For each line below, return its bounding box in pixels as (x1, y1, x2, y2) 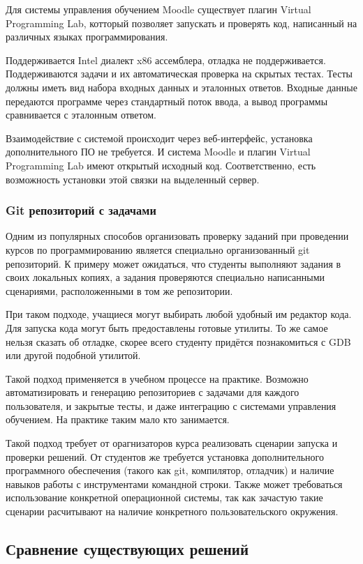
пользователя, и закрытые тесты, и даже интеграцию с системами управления (6, 398, 336, 413)
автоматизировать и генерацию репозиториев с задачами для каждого (6, 385, 299, 399)
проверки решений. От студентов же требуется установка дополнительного (6, 449, 324, 464)
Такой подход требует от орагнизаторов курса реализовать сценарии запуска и (6, 436, 338, 450)
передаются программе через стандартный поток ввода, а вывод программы (6, 93, 328, 108)
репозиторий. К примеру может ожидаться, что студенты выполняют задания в (6, 256, 341, 270)
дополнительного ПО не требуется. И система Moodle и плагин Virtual (6, 144, 311, 159)
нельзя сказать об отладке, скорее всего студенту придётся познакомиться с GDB (6, 334, 351, 349)
